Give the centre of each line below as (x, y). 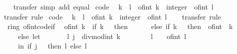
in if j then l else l (52, 46)
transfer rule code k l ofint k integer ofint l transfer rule (112, 16)
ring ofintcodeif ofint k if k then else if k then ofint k (120, 26)
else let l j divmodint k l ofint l (102, 36)
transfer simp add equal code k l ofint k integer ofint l (113, 6)
